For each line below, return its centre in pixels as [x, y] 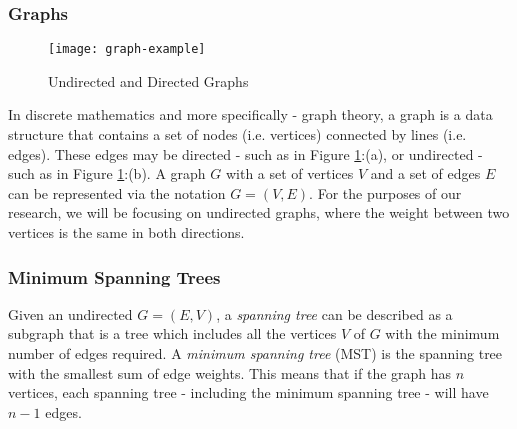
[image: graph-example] [127, 49]
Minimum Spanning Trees [114, 276]
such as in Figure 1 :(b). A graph [107, 173]
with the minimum [442, 333]
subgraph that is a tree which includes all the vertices [172, 333]
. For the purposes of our [385, 192]
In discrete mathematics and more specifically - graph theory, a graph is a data [250, 114]
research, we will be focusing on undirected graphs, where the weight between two [259, 212]
